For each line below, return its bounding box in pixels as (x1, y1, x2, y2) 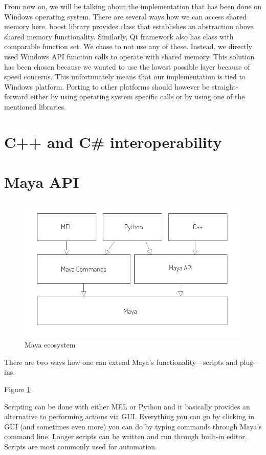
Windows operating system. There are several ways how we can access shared (4, 11, 247, 21)
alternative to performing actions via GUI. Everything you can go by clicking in (4, 411, 255, 422)
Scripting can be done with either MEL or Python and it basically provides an (4, 401, 250, 411)
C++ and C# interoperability (4, 131, 222, 152)
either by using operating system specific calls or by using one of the (30, 91, 245, 102)
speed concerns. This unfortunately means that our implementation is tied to (4, 71, 246, 82)
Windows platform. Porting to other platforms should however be (4, 81, 210, 92)
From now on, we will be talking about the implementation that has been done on (4, 1, 262, 11)
